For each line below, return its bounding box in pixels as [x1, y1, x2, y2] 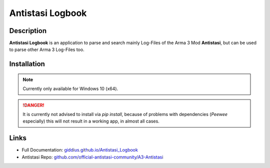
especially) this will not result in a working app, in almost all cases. [22, 118, 159, 124]
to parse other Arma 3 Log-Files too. [9, 46, 84, 52]
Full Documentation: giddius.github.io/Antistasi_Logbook [21, 147, 138, 153]
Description [9, 26, 47, 35]
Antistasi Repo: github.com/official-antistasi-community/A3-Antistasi [21, 154, 163, 160]
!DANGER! [22, 102, 44, 108]
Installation [9, 60, 45, 68]
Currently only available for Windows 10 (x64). [22, 85, 118, 92]
